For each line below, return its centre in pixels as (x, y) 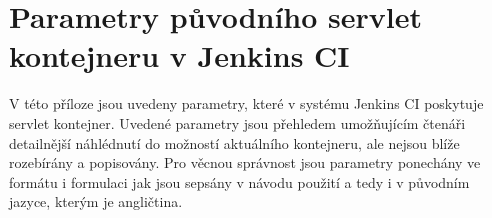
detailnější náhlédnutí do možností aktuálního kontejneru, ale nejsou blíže (234, 142)
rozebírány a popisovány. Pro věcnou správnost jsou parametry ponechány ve (245, 162)
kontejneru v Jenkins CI (179, 55)
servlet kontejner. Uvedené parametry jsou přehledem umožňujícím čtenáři (237, 122)
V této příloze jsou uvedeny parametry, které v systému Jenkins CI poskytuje (246, 103)
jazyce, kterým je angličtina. (96, 201)
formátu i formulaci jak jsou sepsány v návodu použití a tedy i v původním (239, 181)
